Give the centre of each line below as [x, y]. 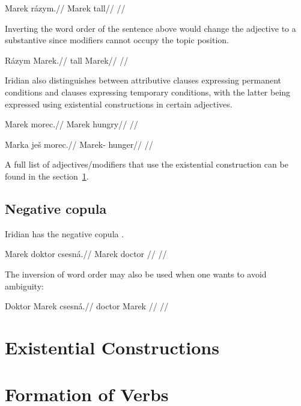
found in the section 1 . [47, 176]
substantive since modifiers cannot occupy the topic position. [117, 40]
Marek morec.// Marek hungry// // [71, 124]
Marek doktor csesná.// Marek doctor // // [86, 254]
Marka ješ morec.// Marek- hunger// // [79, 144]
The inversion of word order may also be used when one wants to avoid [136, 274]
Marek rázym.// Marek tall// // [65, 8]
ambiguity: [24, 286]
